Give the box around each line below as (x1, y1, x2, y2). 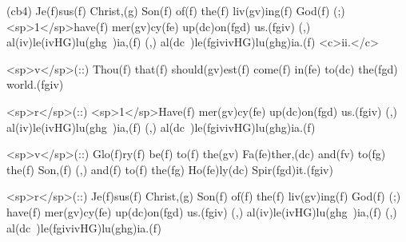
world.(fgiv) (6, 76, 64, 93)
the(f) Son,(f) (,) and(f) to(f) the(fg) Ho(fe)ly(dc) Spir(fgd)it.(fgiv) (6, 161, 333, 177)
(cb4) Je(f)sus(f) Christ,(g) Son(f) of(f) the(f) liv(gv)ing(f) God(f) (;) (6, 2, 345, 18)
